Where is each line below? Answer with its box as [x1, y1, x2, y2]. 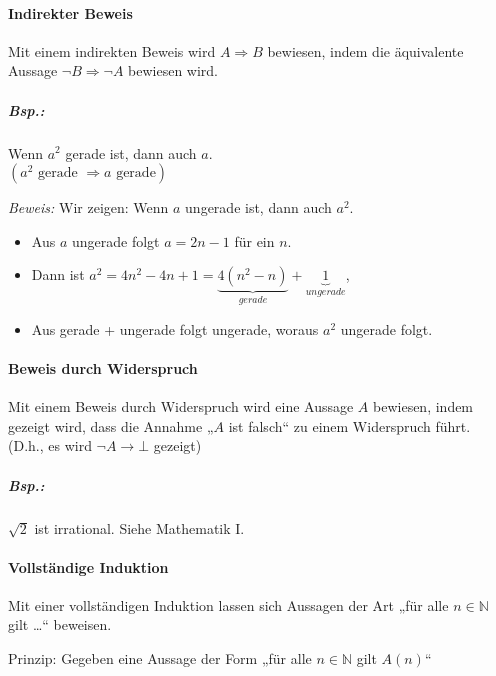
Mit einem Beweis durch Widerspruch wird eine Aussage [8, 396, 354, 417]
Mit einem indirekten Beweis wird [8, 40, 216, 61]
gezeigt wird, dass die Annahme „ [8, 415, 214, 436]
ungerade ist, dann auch [185, 197, 332, 218]
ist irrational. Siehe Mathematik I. [34, 517, 245, 538]
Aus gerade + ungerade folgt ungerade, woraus [31, 318, 319, 339]
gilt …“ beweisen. [8, 614, 112, 635]
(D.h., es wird [8, 435, 92, 456]
